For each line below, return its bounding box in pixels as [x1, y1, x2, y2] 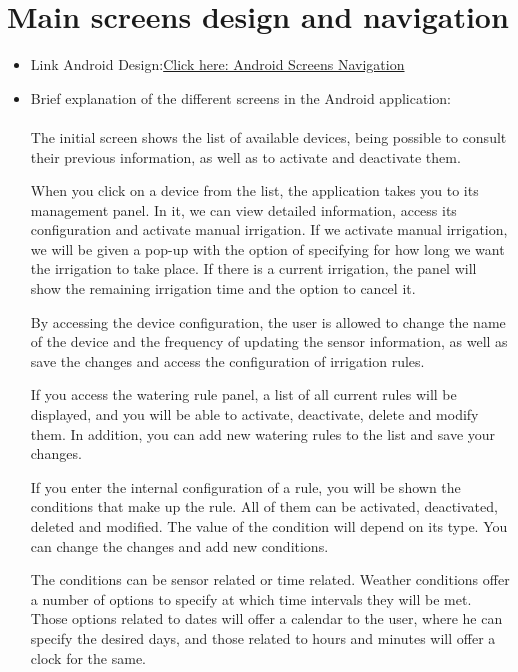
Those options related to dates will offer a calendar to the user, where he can [30, 608, 503, 629]
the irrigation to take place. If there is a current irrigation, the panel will [30, 258, 477, 279]
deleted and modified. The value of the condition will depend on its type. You [30, 516, 508, 536]
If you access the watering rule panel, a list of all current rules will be [30, 384, 457, 405]
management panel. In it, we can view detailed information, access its [30, 199, 457, 220]
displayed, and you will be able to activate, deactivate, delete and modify [30, 404, 479, 425]
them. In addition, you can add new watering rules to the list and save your [30, 423, 496, 444]
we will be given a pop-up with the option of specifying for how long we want [30, 238, 505, 259]
